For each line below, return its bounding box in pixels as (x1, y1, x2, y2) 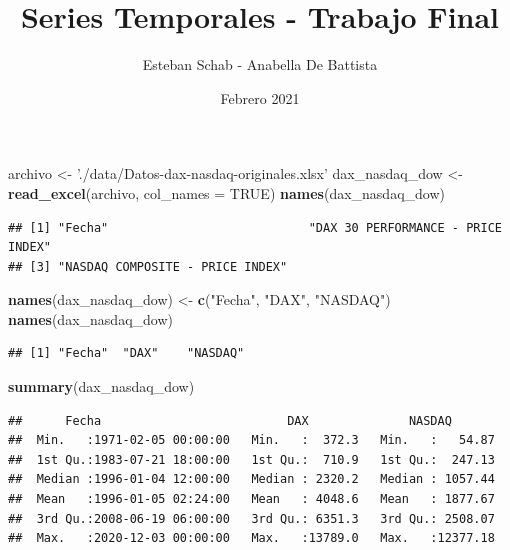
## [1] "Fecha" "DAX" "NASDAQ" (8, 346, 245, 361)
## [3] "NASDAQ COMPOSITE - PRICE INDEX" (8, 259, 288, 274)
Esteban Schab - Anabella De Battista (142, 54, 378, 75)
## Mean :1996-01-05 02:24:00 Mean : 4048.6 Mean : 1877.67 (8, 492, 495, 507)
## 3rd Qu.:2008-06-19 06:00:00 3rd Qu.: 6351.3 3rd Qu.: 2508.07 (8, 511, 495, 526)
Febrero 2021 (220, 87, 300, 108)
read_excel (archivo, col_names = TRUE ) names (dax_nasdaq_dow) (8, 182, 445, 203)
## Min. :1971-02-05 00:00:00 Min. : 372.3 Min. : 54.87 (8, 433, 495, 448)
